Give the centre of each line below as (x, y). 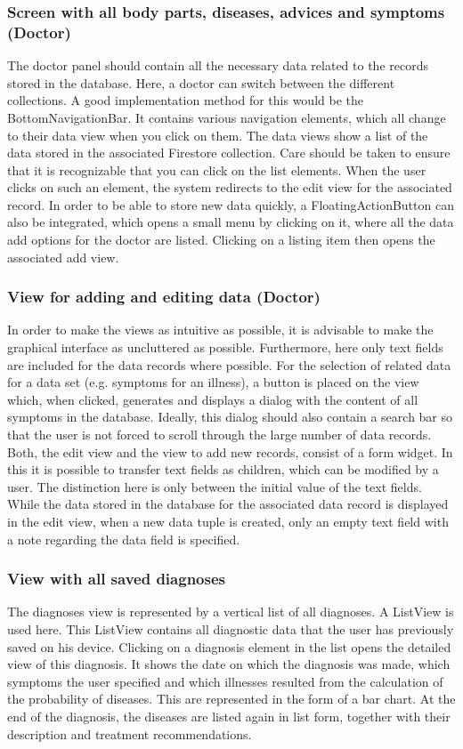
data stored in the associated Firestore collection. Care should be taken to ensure (229, 153)
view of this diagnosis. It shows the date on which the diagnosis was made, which (229, 664)
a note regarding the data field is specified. (124, 539)
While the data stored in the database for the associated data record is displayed (228, 504)
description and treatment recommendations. (130, 733)
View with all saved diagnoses (116, 579)
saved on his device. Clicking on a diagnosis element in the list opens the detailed (229, 646)
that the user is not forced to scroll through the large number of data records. (219, 435)
